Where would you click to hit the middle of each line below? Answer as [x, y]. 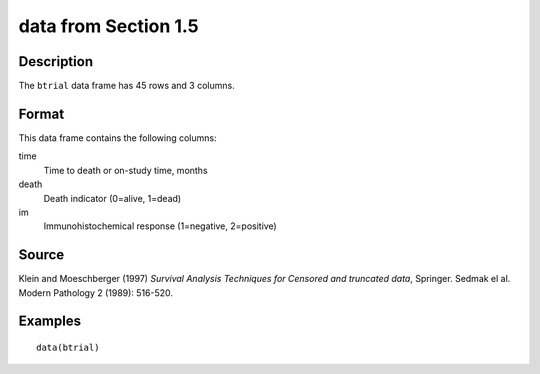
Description [56, 61]
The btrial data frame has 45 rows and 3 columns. [126, 86]
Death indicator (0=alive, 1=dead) [112, 198]
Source [41, 255]
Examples [50, 321]
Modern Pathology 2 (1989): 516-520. [96, 292]
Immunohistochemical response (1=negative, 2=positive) [160, 226]
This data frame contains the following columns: [117, 137]
